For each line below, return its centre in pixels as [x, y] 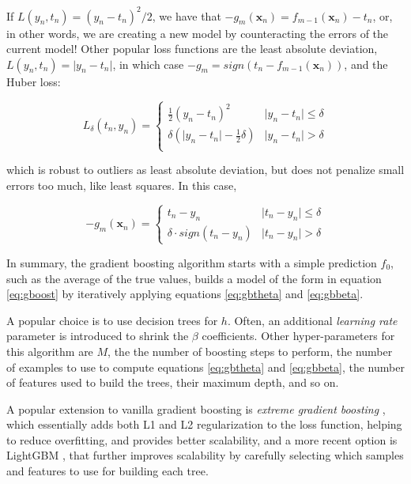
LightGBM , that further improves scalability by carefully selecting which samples [205, 455]
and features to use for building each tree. [107, 471]
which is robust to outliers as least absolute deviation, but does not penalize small [205, 170]
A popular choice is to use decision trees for [112, 320]
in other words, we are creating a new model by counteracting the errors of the [198, 33]
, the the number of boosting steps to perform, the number [250, 351]
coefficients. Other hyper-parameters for [298, 336]
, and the [366, 64]
